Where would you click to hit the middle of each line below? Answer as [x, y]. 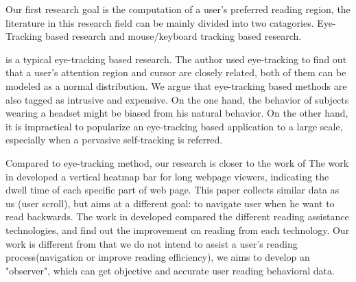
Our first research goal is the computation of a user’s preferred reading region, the [178, 9]
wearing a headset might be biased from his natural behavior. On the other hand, [177, 113]
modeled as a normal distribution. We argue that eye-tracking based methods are [176, 85]
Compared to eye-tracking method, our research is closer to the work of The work [177, 162]
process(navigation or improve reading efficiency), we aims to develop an [158, 257]
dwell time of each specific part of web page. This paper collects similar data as [173, 190]
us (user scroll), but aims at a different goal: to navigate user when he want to [170, 203]
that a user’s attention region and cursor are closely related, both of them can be [176, 72]
